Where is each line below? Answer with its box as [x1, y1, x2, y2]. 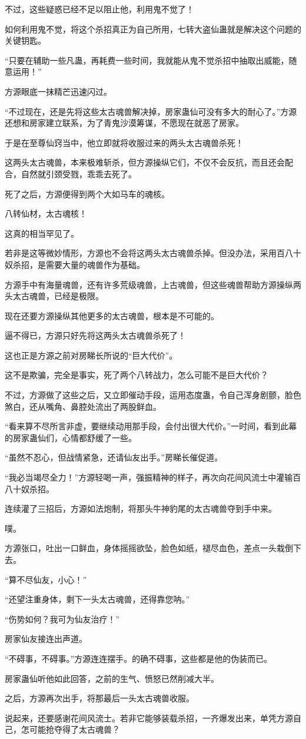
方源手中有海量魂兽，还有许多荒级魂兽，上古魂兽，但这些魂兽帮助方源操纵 [5, 278, 293, 290]
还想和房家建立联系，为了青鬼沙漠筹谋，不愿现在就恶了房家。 [5, 117, 244, 129]
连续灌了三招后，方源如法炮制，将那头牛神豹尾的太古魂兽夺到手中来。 [5, 502, 277, 515]
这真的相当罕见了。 [5, 227, 79, 239]
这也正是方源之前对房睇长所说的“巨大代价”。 [5, 349, 178, 361]
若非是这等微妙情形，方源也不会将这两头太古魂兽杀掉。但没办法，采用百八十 [5, 247, 301, 259]
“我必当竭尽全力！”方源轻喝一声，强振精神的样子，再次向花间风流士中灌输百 [5, 471, 301, 483]
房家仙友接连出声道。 [5, 632, 87, 645]
